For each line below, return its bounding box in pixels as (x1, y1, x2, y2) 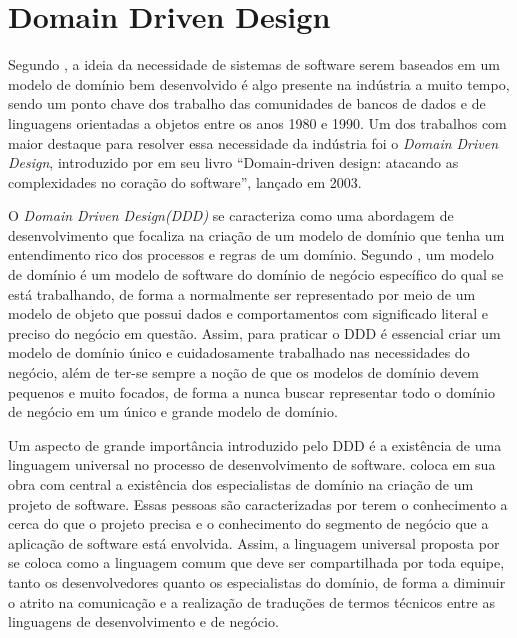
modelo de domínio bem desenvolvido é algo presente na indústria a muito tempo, (8, 73, 510, 94)
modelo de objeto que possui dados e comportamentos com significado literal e (8, 303, 488, 324)
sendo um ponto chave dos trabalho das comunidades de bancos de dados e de (8, 93, 486, 114)
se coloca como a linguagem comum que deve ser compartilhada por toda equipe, (8, 552, 505, 573)
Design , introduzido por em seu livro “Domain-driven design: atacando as (8, 152, 459, 173)
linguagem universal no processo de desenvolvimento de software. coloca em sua (8, 454, 496, 475)
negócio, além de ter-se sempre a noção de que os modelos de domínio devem (8, 362, 479, 383)
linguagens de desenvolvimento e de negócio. (8, 611, 279, 632)
